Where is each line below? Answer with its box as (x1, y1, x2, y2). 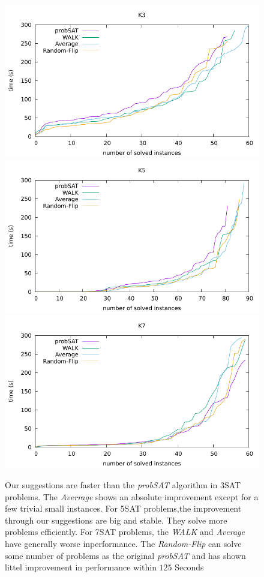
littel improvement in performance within (5, 561, 157, 573)
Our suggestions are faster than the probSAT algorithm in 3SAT (5, 478, 241, 491)
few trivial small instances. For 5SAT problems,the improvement (5, 502, 242, 515)
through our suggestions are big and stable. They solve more (5, 513, 227, 526)
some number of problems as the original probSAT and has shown (5, 549, 246, 561)
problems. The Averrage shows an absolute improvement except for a (5, 490, 259, 503)
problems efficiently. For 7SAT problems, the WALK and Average (5, 525, 245, 538)
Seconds (175, 561, 204, 573)
